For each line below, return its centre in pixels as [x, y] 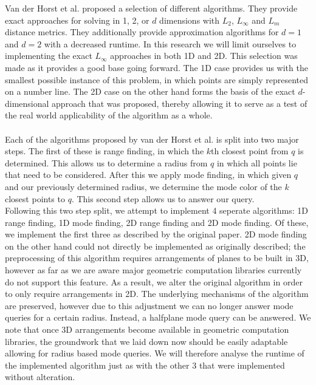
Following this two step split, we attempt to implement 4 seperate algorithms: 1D [156, 210]
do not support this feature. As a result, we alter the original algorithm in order [154, 281]
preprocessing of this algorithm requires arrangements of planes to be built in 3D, [157, 258]
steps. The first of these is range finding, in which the [105, 151]
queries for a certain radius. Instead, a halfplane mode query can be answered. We [158, 317]
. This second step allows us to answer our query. [163, 198]
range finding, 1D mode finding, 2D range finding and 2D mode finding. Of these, [157, 222]
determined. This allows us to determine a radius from [106, 162]
